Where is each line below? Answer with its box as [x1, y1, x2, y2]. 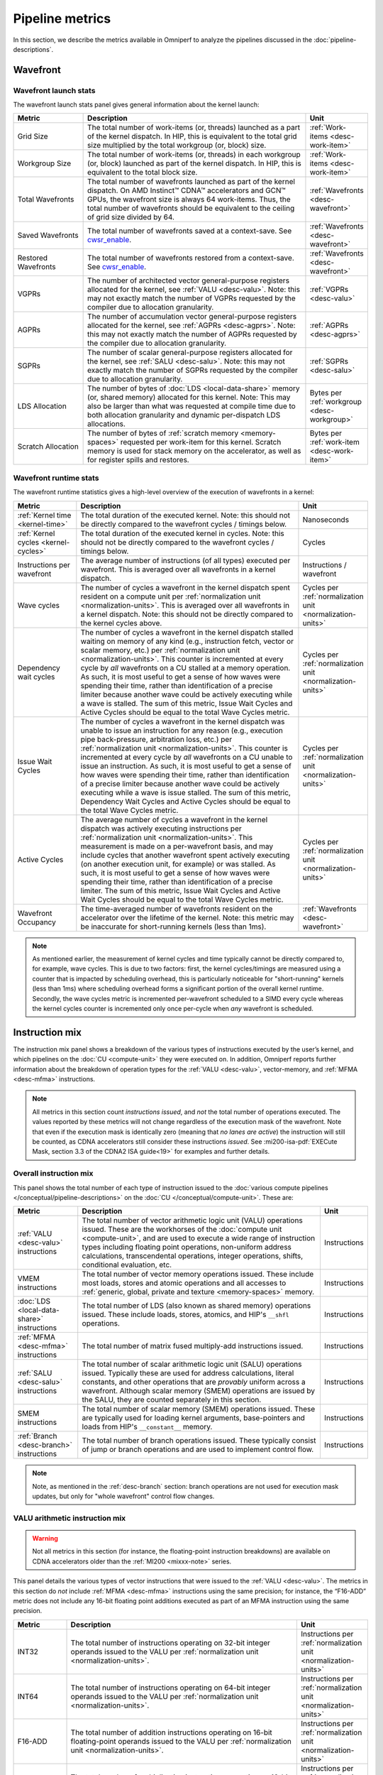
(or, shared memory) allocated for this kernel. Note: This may [87, 393, 291, 403]
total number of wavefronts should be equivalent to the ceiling [87, 203, 295, 213]
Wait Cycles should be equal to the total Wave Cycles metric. [80, 895, 284, 905]
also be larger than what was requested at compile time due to [87, 401, 296, 411]
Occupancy [17, 917, 56, 927]
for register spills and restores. [87, 455, 189, 465]
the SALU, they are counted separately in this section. [82, 1395, 262, 1405]
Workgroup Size [17, 158, 71, 168]
